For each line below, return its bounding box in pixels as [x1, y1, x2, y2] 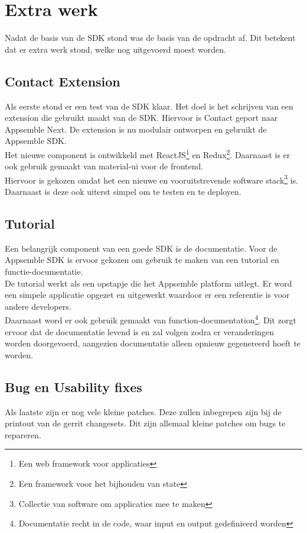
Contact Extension [5, 72, 120, 90]
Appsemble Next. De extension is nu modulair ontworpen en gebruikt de [5, 123, 267, 135]
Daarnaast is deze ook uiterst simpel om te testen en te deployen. [5, 185, 241, 197]
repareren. [5, 428, 41, 441]
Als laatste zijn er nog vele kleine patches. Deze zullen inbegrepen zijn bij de [5, 405, 282, 418]
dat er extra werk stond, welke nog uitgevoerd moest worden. [5, 43, 226, 55]
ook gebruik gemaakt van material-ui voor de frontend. [5, 160, 204, 172]
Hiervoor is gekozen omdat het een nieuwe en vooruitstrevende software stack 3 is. [5, 172, 299, 186]
